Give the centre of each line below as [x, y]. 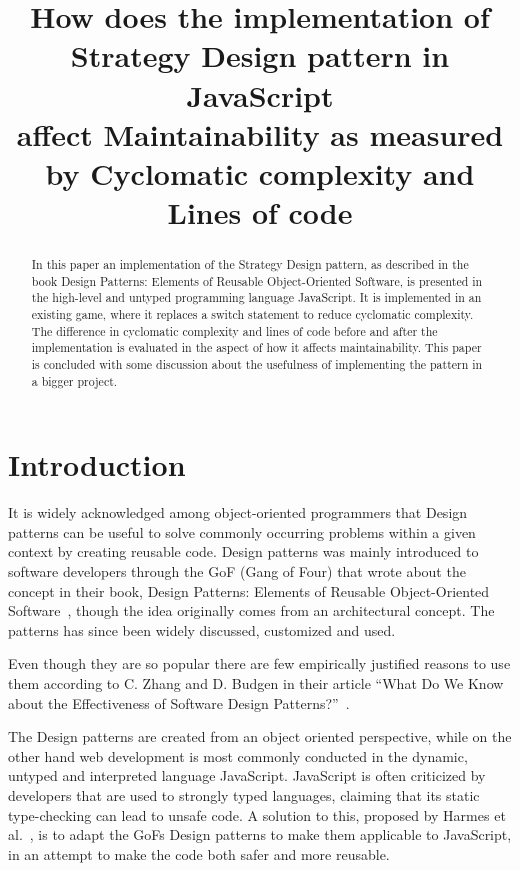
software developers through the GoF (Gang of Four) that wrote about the [237, 571]
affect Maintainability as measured [260, 133]
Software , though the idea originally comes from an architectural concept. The [251, 610]
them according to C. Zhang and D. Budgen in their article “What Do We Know [256, 683]
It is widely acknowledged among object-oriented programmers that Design [238, 512]
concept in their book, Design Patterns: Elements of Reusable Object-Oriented [249, 590]
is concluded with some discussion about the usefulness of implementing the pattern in [257, 364]
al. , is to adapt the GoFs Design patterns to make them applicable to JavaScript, [260, 834]
